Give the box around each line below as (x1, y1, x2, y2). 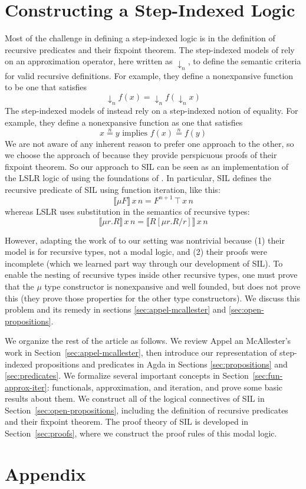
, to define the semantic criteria (187, 55, 301, 67)
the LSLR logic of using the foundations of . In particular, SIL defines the (5, 172, 271, 184)
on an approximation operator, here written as (5, 55, 173, 67)
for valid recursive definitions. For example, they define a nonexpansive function (5, 69, 294, 81)
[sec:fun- (252, 369, 283, 382)
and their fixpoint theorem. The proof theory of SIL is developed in (5, 415, 249, 428)
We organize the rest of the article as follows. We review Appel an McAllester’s (5, 334, 291, 347)
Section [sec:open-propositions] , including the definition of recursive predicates (5, 403, 288, 416)
